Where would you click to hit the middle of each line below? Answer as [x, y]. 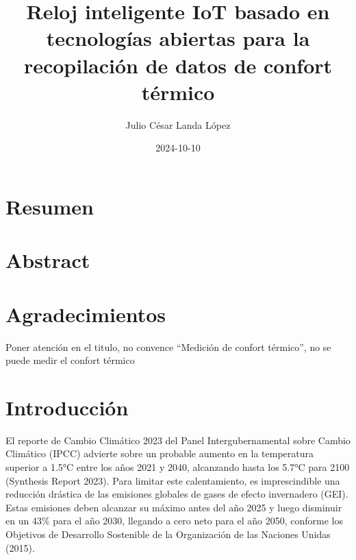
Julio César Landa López [178, 124]
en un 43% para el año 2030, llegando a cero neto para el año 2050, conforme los [174, 521]
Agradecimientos [86, 314]
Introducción [67, 407]
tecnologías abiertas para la [178, 38]
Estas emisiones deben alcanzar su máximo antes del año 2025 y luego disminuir [174, 507]
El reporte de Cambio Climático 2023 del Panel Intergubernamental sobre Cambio [178, 440]
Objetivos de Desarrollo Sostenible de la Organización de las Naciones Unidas [168, 534]
